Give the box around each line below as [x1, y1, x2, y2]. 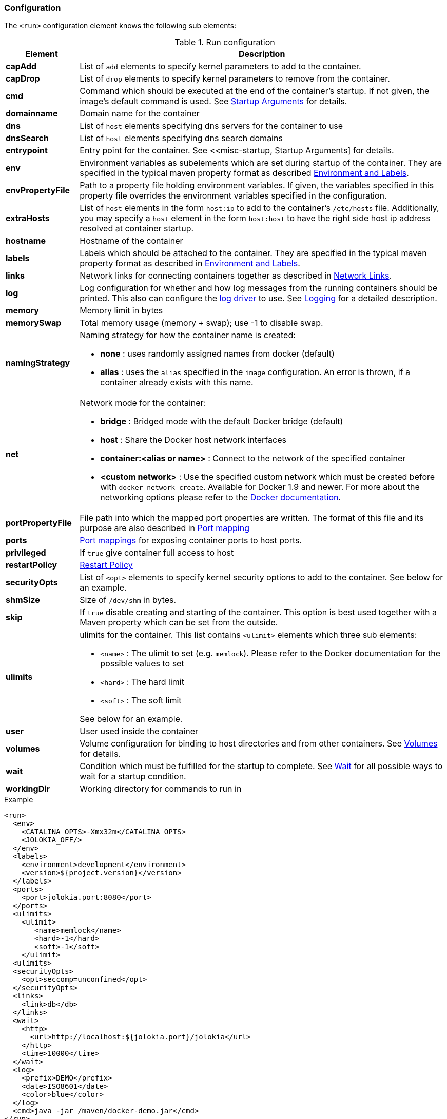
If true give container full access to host [80, 547, 234, 558]
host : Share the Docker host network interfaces [100, 435, 286, 445]
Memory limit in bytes [80, 305, 163, 316]
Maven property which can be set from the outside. [80, 617, 278, 628]
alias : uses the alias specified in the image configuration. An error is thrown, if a [100, 367, 411, 378]
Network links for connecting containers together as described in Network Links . [80, 270, 392, 281]
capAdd [6, 61, 37, 72]
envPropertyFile [6, 185, 70, 196]
